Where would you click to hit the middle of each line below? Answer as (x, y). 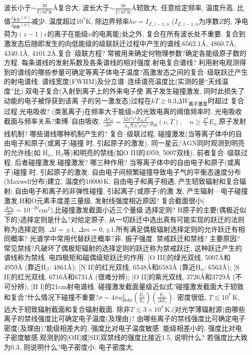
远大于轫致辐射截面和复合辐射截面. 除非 (67, 309)
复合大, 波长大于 (84, 7)
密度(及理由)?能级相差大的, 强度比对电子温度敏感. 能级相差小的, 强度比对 (120, 328)
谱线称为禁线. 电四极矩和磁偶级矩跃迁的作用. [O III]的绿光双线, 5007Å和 (117, 257)
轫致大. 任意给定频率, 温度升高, (186, 7)
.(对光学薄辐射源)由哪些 (207, 309)
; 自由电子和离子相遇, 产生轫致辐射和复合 (174, 181)
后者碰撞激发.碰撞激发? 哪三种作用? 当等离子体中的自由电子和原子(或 (124, 162)
